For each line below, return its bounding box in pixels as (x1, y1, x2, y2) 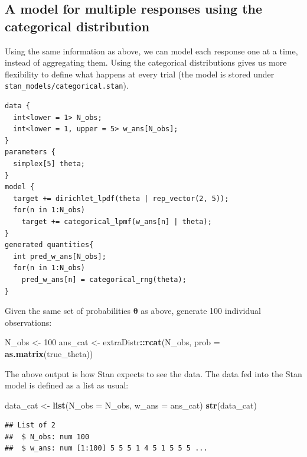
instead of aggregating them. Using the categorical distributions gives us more (5, 56, 287, 69)
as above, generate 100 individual (141, 304, 261, 317)
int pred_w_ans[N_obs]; (13, 252, 106, 261)
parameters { (5, 148, 55, 157)
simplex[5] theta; (13, 160, 86, 168)
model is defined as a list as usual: (5, 379, 129, 391)
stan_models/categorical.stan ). (5, 79, 129, 92)
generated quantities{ (5, 241, 94, 249)
